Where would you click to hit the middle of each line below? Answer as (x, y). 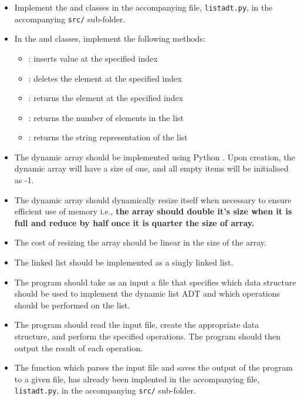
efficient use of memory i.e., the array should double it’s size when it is (153, 211)
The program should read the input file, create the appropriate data (137, 325)
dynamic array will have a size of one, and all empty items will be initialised (151, 168)
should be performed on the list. (72, 305)
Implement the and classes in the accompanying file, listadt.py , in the (143, 7)
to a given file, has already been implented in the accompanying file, (137, 379)
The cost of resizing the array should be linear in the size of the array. (140, 242)
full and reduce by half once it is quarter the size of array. (134, 222)
